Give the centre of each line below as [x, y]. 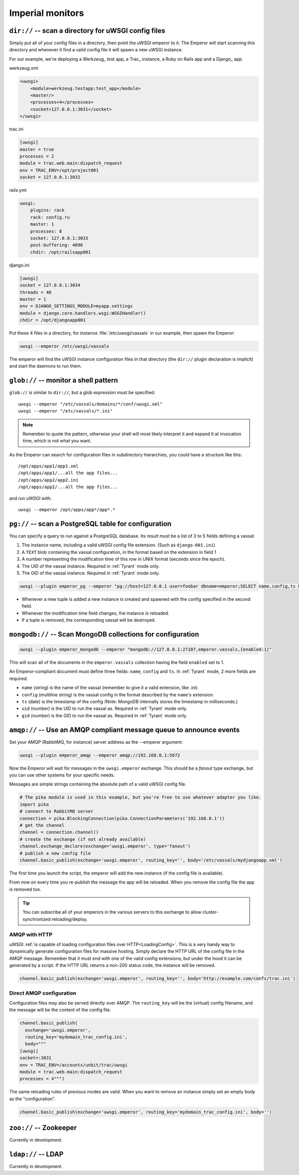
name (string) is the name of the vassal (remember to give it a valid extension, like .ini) [110, 688]
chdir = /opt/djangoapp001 [53, 320]
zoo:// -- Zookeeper [43, 1128]
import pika [34, 804]
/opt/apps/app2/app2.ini [48, 480]
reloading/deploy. [70, 919]
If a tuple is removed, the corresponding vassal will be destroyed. [89, 620]
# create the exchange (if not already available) [83, 839]
